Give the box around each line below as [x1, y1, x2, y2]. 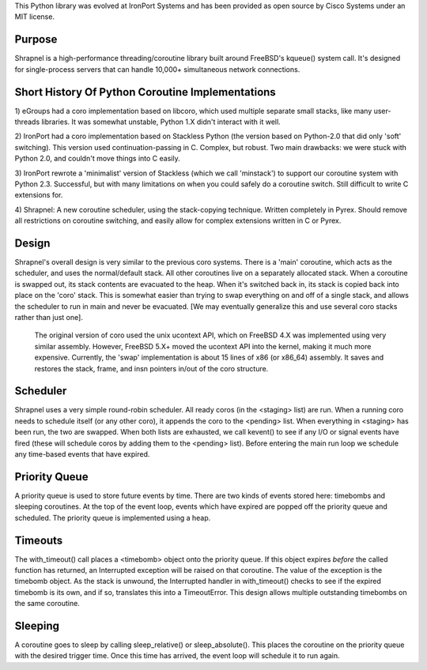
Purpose [14, 32, 58, 47]
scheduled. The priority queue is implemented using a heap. [14, 513, 211, 522]
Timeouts [14, 533, 63, 547]
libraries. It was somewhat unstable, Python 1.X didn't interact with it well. [40, 117, 281, 126]
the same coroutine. [14, 599, 81, 608]
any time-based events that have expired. [14, 450, 150, 458]
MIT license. [14, 12, 55, 21]
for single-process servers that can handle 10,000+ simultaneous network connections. [14, 64, 300, 74]
